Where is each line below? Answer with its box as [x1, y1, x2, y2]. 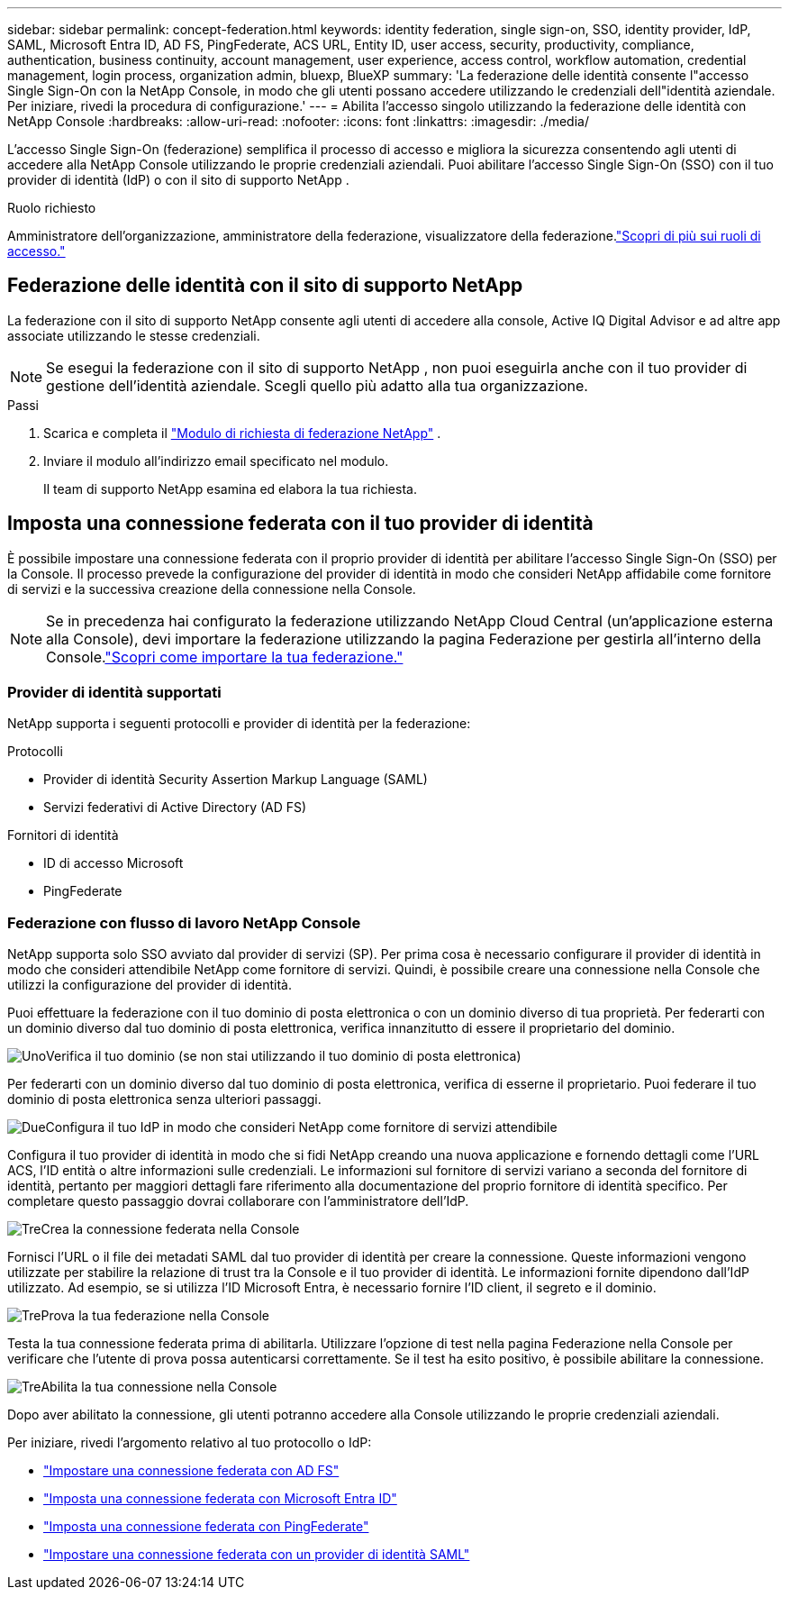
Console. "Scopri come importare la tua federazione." [46, 647, 404, 666]
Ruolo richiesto [7, 200, 96, 215]
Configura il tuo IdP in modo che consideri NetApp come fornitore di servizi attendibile [45, 1119, 558, 1136]
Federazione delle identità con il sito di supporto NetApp [7, 274, 523, 297]
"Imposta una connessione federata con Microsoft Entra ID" [43, 1491, 397, 1507]
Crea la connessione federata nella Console [41, 1221, 300, 1237]
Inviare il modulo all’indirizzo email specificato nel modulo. [43, 452, 389, 469]
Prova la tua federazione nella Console [41, 1308, 269, 1324]
